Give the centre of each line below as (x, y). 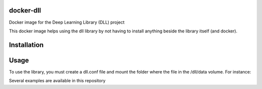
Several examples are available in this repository (57, 81)
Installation (26, 45)
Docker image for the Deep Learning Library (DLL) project (67, 22)
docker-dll (25, 10)
